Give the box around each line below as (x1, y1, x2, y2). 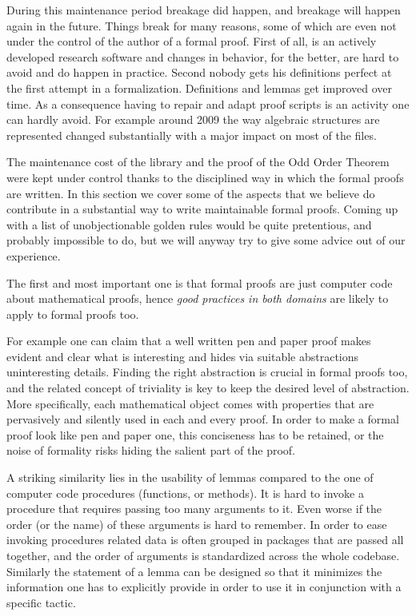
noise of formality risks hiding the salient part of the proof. (6, 442, 296, 459)
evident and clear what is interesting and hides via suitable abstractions (6, 348, 359, 364)
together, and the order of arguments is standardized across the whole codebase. (6, 547, 400, 563)
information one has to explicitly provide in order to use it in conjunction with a (6, 578, 402, 595)
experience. (6, 247, 61, 264)
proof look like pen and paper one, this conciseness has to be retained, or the (6, 426, 384, 443)
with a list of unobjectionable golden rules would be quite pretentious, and (6, 216, 372, 232)
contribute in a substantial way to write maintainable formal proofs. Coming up (6, 201, 398, 217)
